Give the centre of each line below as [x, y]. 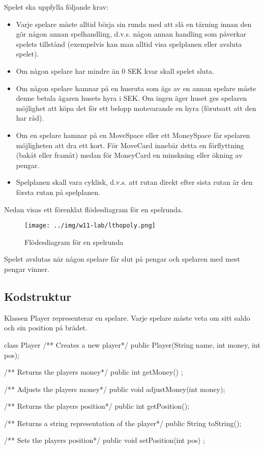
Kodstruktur [38, 296]
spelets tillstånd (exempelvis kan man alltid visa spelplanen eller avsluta [129, 44]
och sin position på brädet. [46, 328]
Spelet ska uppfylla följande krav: [56, 7]
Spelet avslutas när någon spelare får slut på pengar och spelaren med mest [122, 259]
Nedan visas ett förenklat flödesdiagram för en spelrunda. [94, 209]
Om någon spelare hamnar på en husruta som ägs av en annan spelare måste [136, 88]
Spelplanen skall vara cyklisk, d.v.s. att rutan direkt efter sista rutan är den [134, 182]
